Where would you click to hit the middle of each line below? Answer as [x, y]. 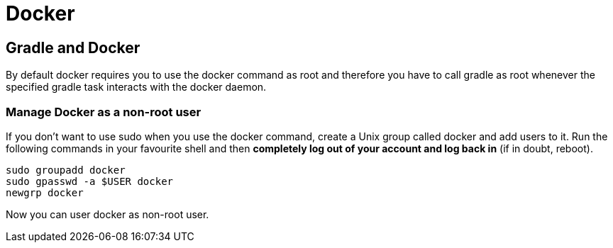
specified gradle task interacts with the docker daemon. [136, 87]
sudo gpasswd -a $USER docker [90, 181]
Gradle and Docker [73, 47]
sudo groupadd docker [66, 170]
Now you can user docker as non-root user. [107, 214]
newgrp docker [45, 192]
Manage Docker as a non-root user [104, 112]
